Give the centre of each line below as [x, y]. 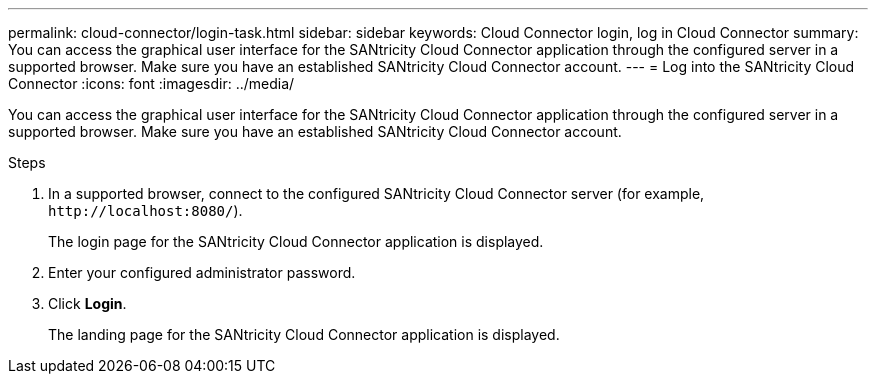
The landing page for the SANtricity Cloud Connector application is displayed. [304, 334]
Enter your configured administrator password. [202, 272]
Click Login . [87, 303]
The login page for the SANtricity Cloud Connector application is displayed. [296, 241]
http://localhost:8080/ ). [145, 210]
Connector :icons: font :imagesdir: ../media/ [151, 83]
